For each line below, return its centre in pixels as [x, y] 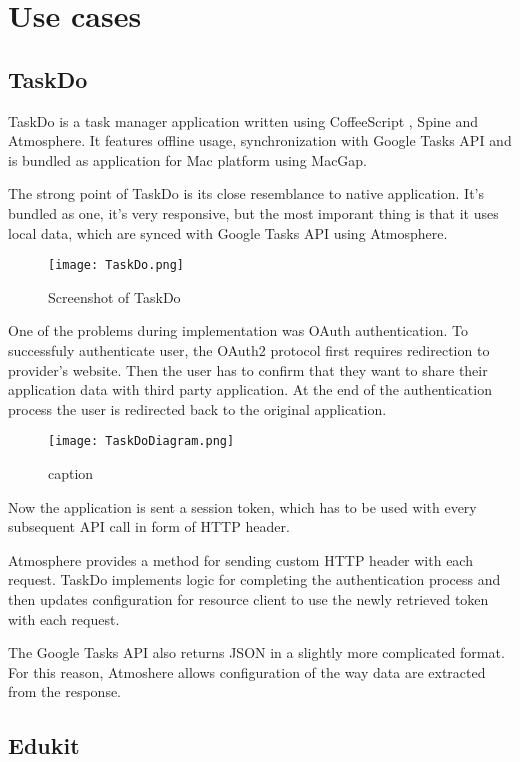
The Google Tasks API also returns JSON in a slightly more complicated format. [256, 652]
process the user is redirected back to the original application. [197, 408]
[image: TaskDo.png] [116, 265]
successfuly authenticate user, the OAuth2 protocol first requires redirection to [249, 349]
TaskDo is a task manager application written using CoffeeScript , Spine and [243, 120]
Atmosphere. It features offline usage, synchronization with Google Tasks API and [260, 140]
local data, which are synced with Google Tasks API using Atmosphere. [228, 232]
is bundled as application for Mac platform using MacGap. [188, 159]
